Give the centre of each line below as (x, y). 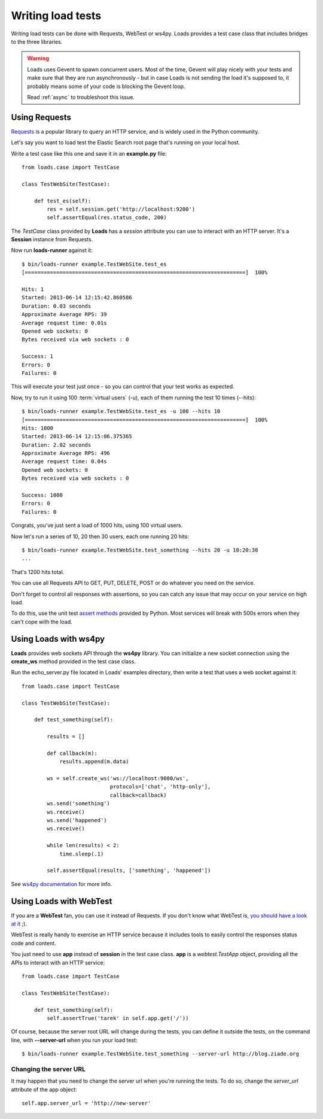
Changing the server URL (48, 1069)
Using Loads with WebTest (62, 901)
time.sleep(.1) (82, 854)
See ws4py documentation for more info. (62, 884)
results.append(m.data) (94, 762)
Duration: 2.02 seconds (57, 445)
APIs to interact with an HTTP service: (58, 962)
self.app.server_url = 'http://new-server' (86, 1103)
